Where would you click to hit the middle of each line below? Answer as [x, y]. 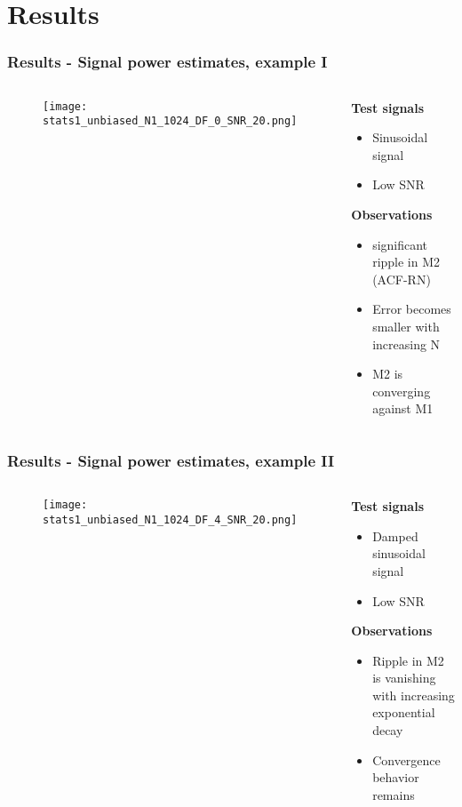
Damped [395, 535]
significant [400, 244]
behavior [396, 777]
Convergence [406, 759]
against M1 [403, 408]
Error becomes [412, 309]
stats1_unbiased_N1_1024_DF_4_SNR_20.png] [170, 519]
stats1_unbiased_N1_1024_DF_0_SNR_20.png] [170, 121]
